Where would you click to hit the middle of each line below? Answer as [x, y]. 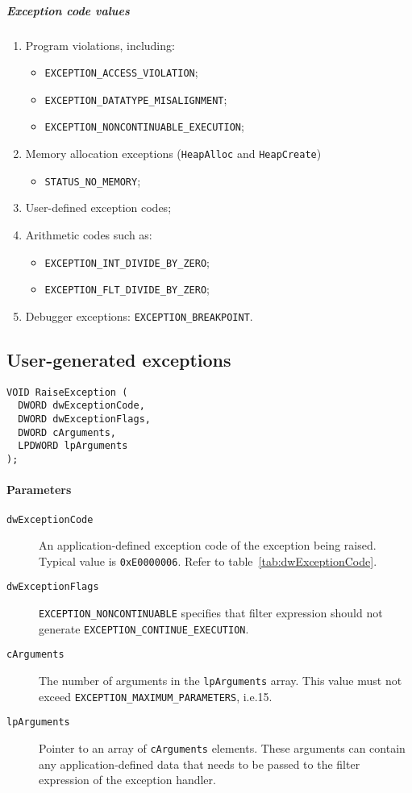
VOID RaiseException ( [67, 392]
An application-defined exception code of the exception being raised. [208, 545]
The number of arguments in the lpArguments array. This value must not [221, 681]
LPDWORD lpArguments [73, 446]
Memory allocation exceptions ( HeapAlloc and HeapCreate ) [173, 154]
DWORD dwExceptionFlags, [84, 419]
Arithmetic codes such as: [89, 235]
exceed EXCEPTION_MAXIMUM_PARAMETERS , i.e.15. [156, 696]
